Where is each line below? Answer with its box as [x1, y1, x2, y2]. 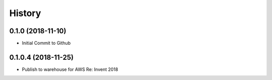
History [9, 8, 41, 19]
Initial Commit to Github [22, 40, 71, 46]
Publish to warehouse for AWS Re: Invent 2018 [22, 66, 118, 72]
